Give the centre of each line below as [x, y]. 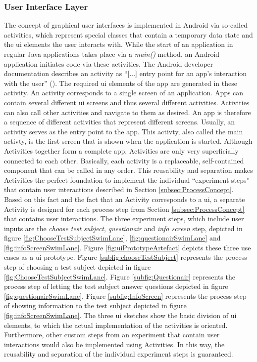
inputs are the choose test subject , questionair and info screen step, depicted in [123, 228]
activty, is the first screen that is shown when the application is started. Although [128, 141]
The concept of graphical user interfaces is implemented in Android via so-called [126, 25]
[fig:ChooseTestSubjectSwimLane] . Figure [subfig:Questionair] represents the [120, 276]
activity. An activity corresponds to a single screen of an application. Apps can [124, 93]
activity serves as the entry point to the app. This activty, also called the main [124, 131]
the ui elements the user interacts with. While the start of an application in [119, 44]
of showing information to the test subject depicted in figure [95, 305]
